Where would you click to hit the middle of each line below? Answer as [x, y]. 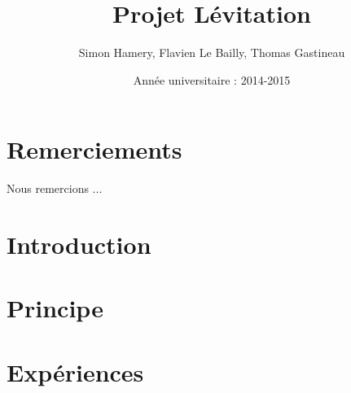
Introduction [79, 245]
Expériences [75, 371]
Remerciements [94, 149]
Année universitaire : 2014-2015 [212, 79]
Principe [55, 308]
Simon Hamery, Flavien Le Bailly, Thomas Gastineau [212, 52]
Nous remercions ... [55, 188]
